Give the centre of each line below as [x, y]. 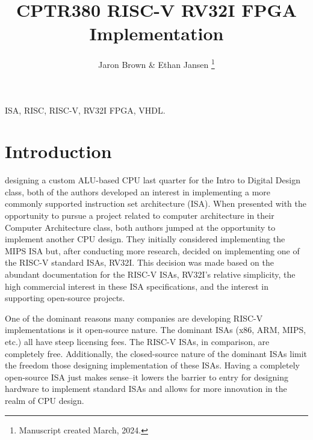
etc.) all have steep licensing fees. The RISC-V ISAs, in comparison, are [137, 341]
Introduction [58, 151]
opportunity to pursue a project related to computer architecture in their [140, 215]
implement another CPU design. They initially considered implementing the [145, 239]
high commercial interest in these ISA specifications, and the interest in [137, 286]
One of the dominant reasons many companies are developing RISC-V [134, 318]
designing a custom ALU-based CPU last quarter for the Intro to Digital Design [153, 180]
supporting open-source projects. [65, 298]
